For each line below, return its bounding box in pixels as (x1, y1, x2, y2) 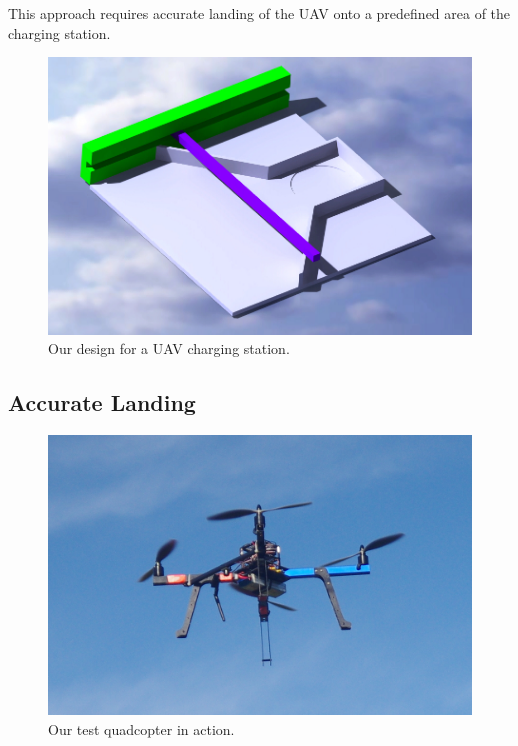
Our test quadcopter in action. (48, 718, 235, 739)
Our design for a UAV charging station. (48, 338, 290, 359)
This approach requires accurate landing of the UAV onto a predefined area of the (8, 3, 511, 23)
